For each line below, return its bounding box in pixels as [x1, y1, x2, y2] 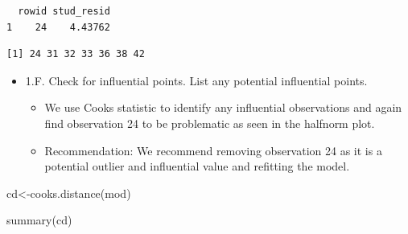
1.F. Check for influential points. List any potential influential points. [25, 72, 368, 88]
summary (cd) [6, 211, 72, 228]
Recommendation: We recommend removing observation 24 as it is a [44, 142, 382, 158]
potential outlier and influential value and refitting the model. [44, 158, 350, 174]
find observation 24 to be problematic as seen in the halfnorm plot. [44, 114, 375, 131]
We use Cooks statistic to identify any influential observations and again [44, 99, 402, 116]
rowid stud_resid [18, 6, 110, 17]
